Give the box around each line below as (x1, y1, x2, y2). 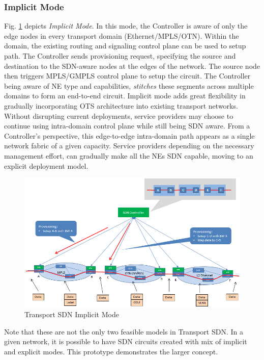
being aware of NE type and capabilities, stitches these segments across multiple (4, 80, 254, 91)
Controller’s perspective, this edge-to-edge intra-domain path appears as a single (4, 130, 255, 141)
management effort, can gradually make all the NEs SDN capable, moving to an (4, 150, 253, 161)
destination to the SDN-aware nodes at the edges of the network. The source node (4, 60, 260, 71)
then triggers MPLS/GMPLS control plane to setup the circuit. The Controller (4, 70, 251, 81)
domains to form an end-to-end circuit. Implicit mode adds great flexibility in (4, 90, 246, 101)
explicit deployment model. (4, 160, 89, 171)
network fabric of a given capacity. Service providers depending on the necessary (4, 140, 254, 151)
